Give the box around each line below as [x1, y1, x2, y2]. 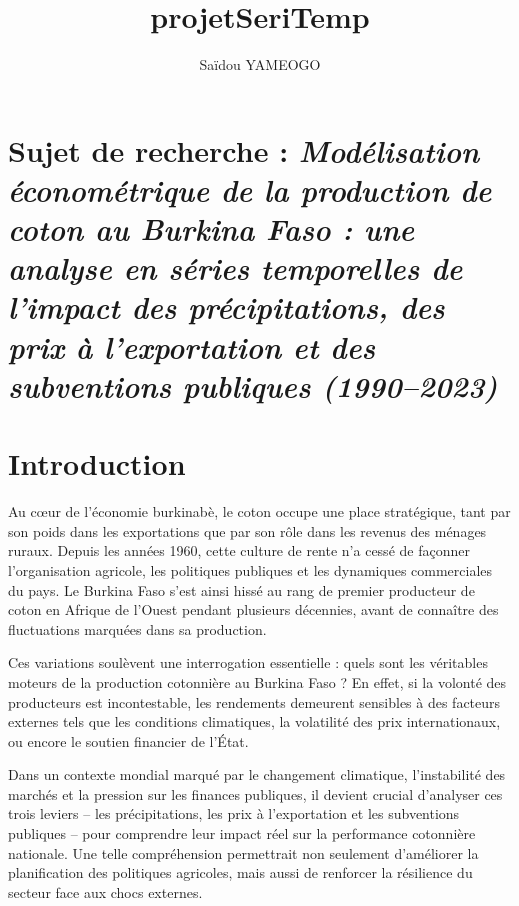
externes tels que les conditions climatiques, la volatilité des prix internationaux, [8, 711, 501, 732]
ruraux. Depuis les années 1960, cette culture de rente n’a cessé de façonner [8, 540, 470, 561]
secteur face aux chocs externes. [8, 881, 203, 902]
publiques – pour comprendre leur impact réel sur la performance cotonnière [8, 823, 476, 844]
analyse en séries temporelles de [8, 247, 463, 289]
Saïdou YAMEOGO [199, 54, 321, 75]
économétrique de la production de [8, 168, 492, 210]
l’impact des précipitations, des [8, 286, 445, 328]
